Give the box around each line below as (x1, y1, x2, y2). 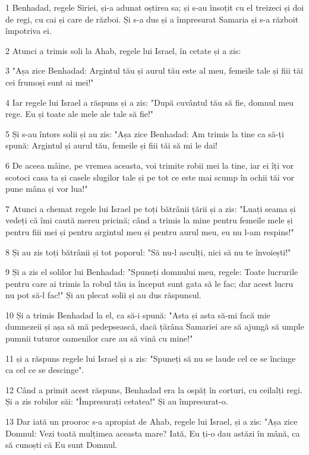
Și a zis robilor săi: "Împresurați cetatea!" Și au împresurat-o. (5, 395, 228, 407)
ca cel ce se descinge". (5, 364, 84, 376)
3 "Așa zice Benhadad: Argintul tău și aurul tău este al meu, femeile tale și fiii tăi (5, 64, 303, 77)
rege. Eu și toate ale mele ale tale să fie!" (5, 108, 154, 120)
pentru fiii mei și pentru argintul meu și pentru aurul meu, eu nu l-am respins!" (5, 225, 294, 238)
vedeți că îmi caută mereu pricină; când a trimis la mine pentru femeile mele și (5, 214, 293, 226)
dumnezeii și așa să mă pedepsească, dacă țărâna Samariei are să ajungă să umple (5, 320, 304, 333)
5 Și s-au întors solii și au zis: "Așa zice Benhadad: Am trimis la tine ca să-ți (5, 127, 284, 140)
